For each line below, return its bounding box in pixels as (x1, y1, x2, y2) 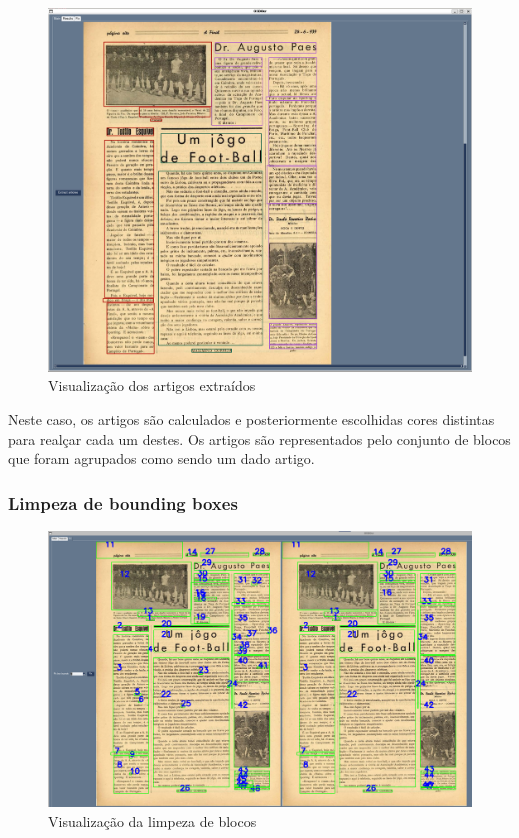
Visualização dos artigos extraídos (48, 375, 256, 396)
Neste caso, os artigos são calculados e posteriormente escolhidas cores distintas (8, 409, 495, 430)
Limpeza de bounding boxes (8, 490, 238, 515)
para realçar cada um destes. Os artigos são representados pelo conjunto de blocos (8, 428, 511, 449)
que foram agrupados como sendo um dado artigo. (8, 448, 315, 469)
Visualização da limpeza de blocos (48, 810, 257, 831)
